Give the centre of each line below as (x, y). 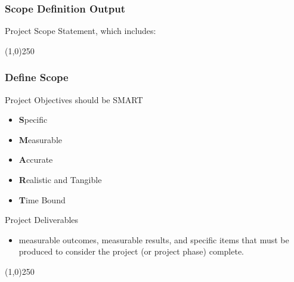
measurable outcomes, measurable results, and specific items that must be (154, 239)
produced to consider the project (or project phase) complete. (131, 251)
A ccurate (36, 159)
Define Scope (37, 77)
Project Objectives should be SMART (74, 99)
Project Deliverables (42, 220)
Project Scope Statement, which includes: (81, 31)
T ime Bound (42, 199)
